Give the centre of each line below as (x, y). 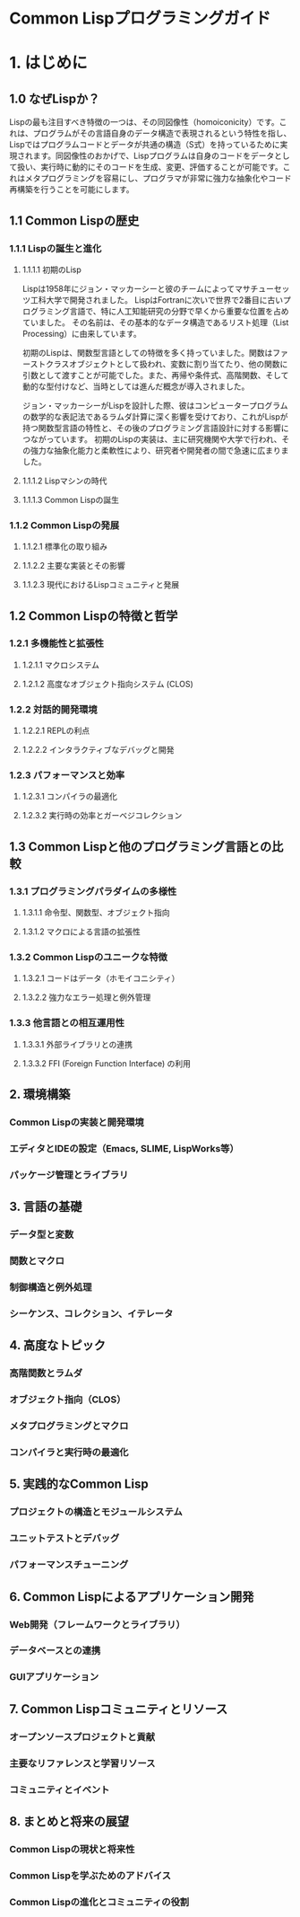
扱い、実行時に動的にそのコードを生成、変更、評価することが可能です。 (150, 167)
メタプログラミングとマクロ (69, 1427)
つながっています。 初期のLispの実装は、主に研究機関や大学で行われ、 (152, 439)
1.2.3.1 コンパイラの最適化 (70, 797)
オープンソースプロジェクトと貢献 (82, 1736)
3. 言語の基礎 (46, 1207)
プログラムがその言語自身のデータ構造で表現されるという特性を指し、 (162, 133)
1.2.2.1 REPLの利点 (56, 731)
